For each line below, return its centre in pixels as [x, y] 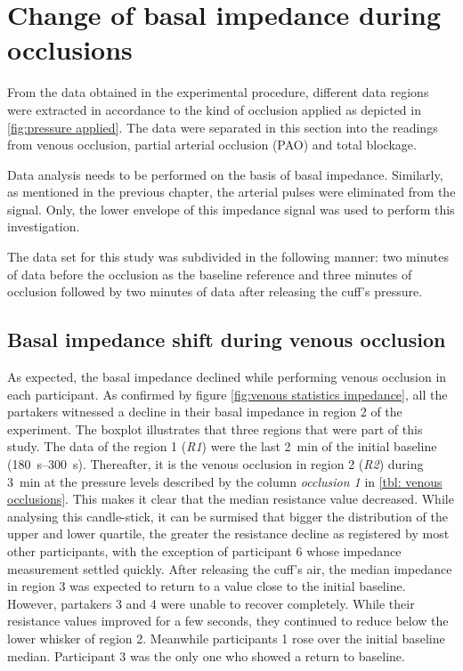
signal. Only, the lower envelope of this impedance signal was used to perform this [231, 209]
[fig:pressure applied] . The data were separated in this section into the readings [223, 127]
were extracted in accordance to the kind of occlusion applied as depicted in [214, 109]
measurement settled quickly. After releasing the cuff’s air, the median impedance [230, 568]
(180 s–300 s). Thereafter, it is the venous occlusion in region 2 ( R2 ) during [215, 464]
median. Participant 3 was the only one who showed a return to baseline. [206, 655]
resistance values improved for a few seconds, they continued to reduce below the [228, 621]
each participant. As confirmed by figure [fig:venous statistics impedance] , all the [227, 394]
